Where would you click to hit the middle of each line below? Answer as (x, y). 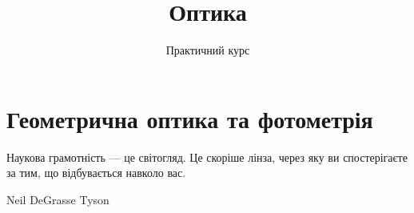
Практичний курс (208, 50)
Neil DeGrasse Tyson (58, 199)
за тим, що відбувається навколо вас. (96, 173)
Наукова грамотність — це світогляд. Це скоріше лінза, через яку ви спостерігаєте (207, 157)
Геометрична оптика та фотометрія (190, 118)
